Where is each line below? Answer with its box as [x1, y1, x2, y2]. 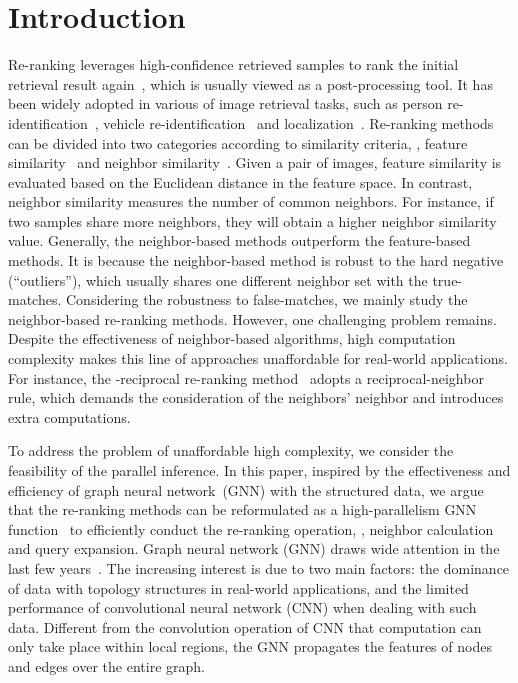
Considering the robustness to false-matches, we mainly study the [66, 289, 468, 310]
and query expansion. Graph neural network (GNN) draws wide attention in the [8, 538, 500, 559]
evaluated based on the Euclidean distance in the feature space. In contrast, [8, 171, 473, 192]
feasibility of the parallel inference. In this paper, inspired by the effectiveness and [8, 460, 511, 480]
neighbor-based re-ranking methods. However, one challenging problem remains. [8, 308, 497, 329]
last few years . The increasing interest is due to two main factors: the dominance [8, 557, 510, 578]
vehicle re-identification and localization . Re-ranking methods [103, 112, 494, 133]
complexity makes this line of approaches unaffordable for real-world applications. [8, 348, 508, 369]
